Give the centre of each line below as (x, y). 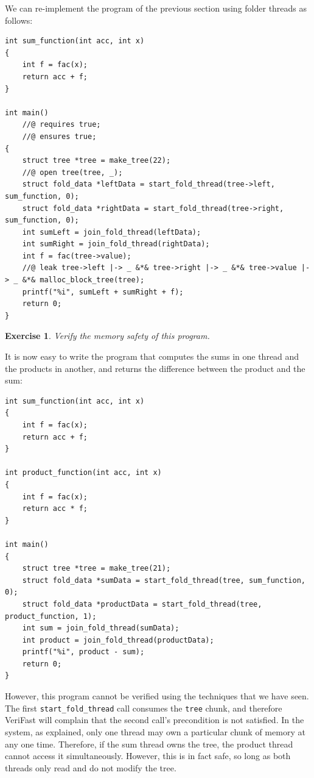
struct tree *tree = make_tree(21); (96, 569)
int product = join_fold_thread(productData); (118, 640)
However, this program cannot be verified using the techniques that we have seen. (157, 696)
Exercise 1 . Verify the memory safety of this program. (107, 336)
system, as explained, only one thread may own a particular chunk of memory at (155, 731)
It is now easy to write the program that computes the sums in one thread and (152, 356)
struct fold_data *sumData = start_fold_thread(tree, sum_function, (164, 580)
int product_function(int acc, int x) (83, 473)
